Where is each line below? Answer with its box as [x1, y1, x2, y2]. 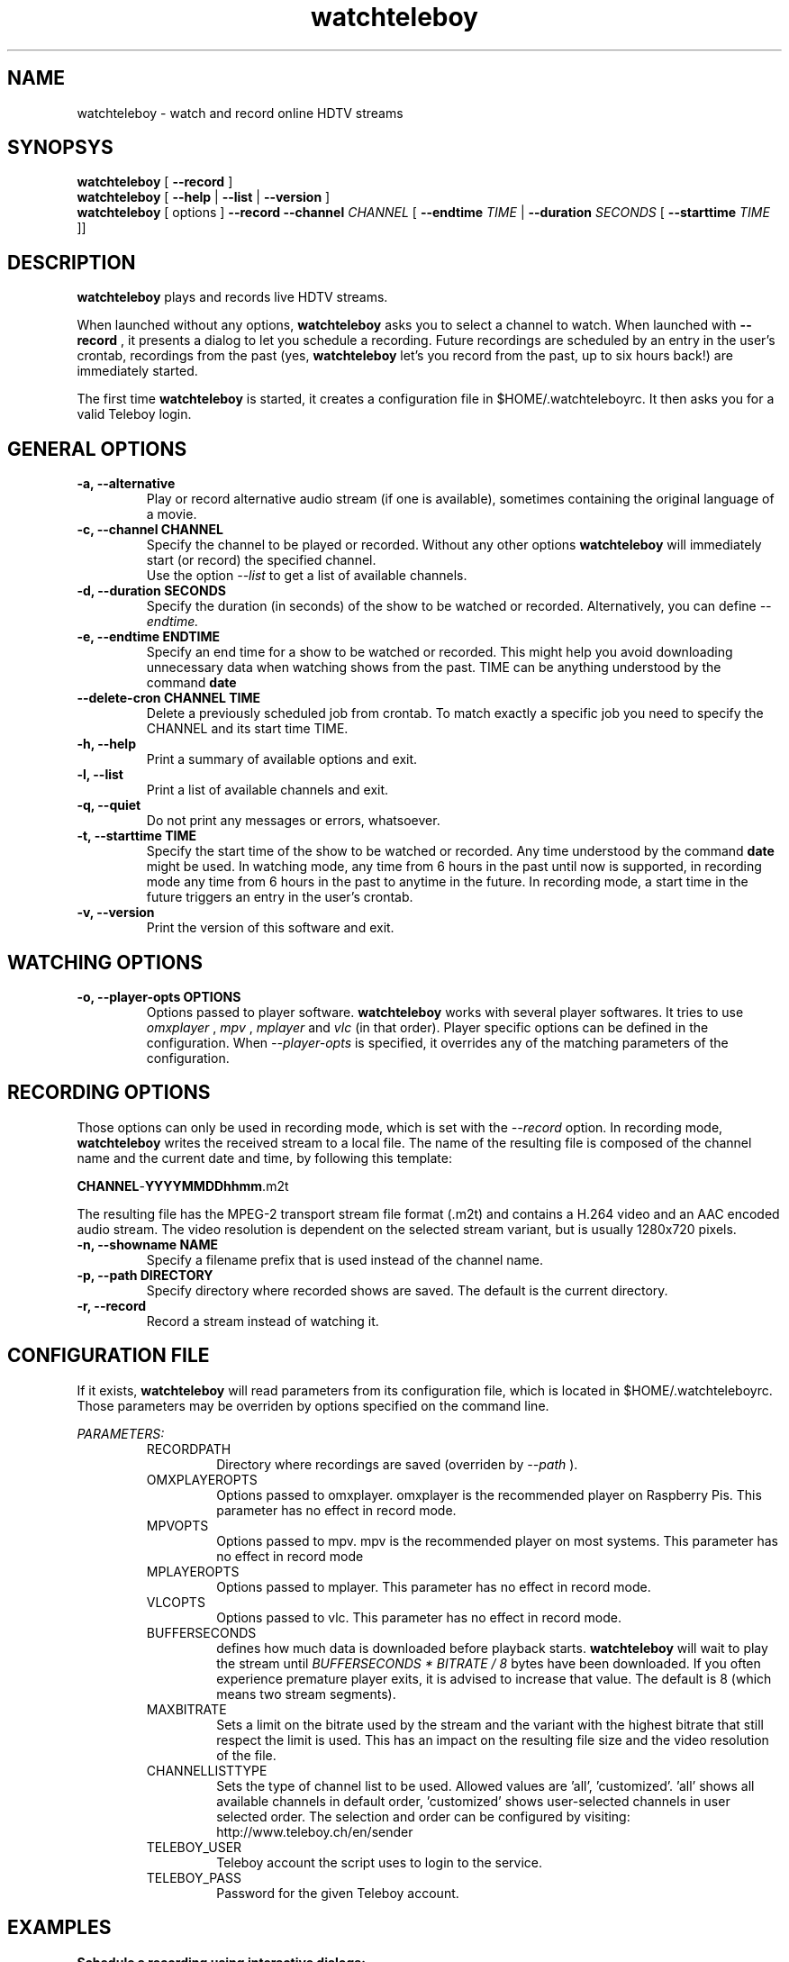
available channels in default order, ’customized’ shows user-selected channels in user [216, 1793, 730, 1809]
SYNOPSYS [7, 136, 113, 159]
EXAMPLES [7, 1916, 112, 1939]
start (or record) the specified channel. [146, 552, 376, 568]
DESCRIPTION [7, 250, 136, 274]
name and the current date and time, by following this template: [77, 1149, 452, 1166]
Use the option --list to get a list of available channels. [146, 568, 467, 584]
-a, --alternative [77, 476, 176, 492]
